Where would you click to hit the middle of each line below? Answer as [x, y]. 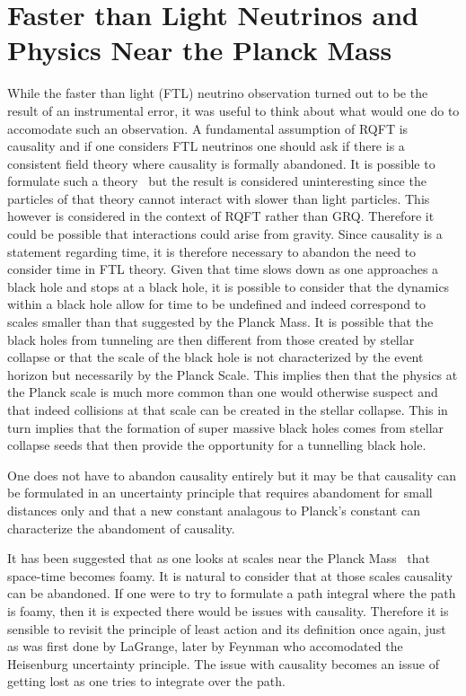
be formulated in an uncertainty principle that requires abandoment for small [220, 493]
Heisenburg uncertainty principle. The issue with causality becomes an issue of [223, 663]
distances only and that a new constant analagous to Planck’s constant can [214, 510]
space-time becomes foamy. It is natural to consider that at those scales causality [230, 575]
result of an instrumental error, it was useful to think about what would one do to [233, 110]
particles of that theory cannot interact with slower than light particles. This [219, 198]
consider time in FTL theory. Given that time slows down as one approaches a [223, 269]
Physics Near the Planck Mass [200, 50]
